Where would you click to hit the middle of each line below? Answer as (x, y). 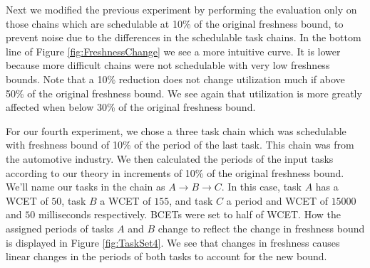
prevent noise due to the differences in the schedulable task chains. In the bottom (184, 37)
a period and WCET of (277, 200)
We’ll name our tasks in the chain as (86, 187)
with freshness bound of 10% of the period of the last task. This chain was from (180, 145)
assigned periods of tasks (60, 228)
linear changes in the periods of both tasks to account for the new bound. (166, 256)
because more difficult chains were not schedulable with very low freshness (168, 65)
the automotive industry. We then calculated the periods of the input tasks (170, 158)
